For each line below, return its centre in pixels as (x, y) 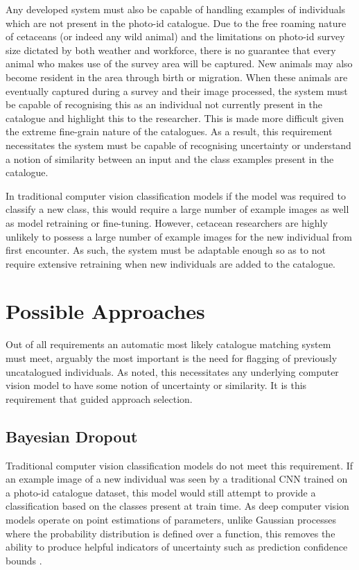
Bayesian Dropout (72, 436)
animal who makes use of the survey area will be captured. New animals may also (179, 63)
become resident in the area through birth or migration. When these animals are (177, 77)
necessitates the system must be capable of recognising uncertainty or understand (178, 145)
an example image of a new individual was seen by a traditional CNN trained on (177, 479)
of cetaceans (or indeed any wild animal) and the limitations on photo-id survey (175, 36)
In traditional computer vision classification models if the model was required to (176, 195)
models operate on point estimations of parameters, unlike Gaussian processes (171, 519)
